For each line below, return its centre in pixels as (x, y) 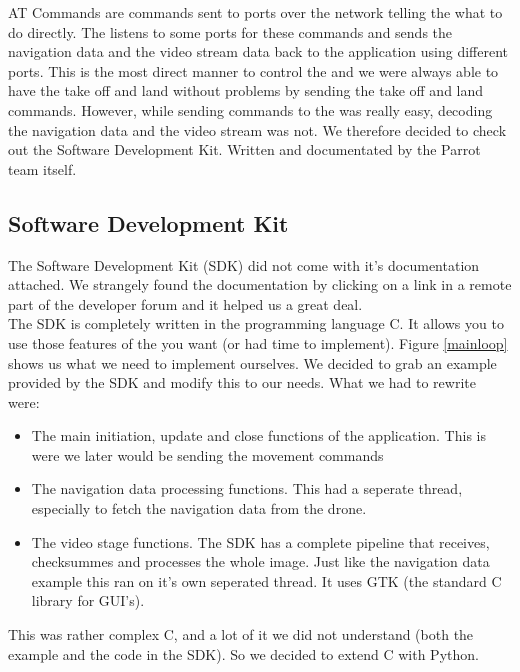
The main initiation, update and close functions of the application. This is (258, 435)
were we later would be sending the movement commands (207, 454)
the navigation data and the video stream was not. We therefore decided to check (257, 129)
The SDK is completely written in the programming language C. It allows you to (256, 323)
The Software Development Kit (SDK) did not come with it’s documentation (244, 264)
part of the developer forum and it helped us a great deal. (185, 303)
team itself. (42, 168)
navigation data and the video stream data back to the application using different (258, 51)
